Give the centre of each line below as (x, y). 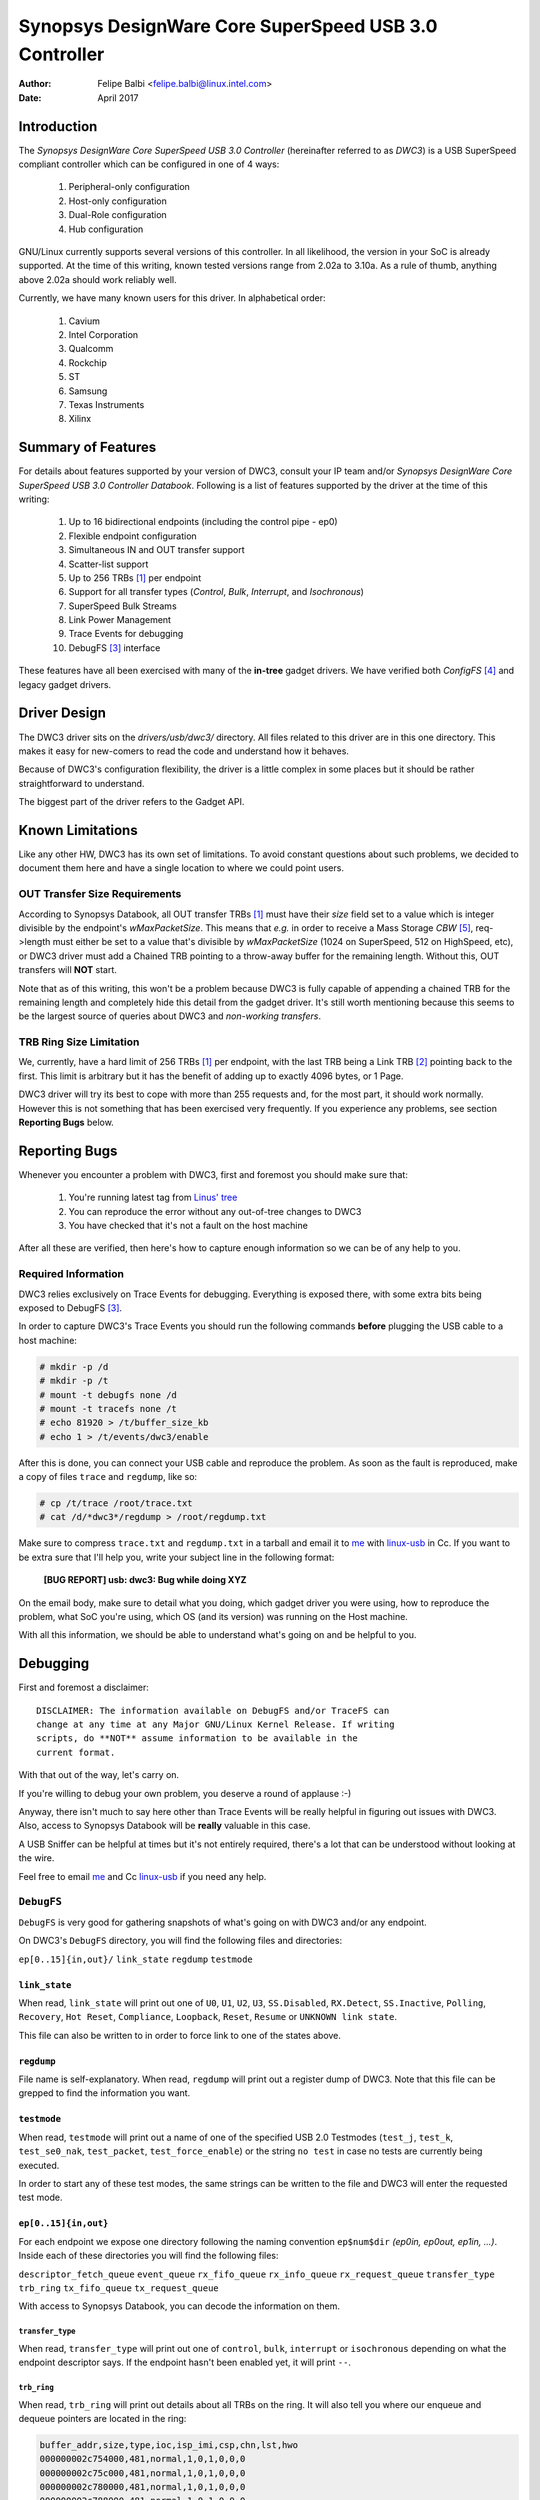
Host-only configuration (117, 201)
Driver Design (62, 713)
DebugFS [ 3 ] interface (114, 647)
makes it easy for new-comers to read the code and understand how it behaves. (184, 751)
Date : (30, 97)
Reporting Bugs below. (66, 1122)
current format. (76, 1752)
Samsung (88, 391)
